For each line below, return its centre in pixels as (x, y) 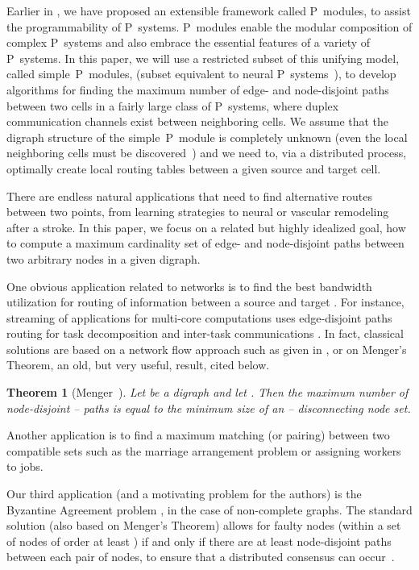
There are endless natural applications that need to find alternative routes (189, 196)
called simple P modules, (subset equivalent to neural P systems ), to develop (201, 74)
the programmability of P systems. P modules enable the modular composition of (209, 26)
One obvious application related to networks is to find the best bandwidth (189, 286)
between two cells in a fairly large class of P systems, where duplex (173, 105)
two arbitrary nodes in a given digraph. (104, 258)
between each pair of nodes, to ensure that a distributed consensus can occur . (201, 557)
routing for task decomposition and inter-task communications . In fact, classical (205, 333)
